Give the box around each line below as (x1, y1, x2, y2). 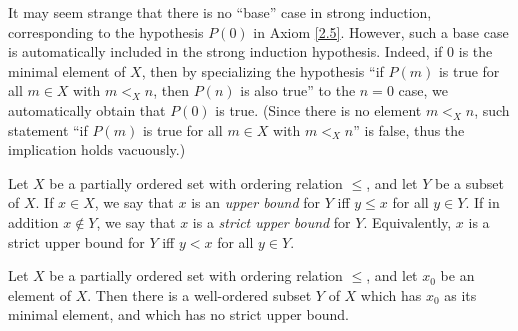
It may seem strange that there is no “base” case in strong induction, (8, 2, 432, 22)
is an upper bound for (191, 192, 321, 213)
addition (8, 211, 59, 232)
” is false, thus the (353, 119, 465, 140)
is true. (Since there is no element (215, 99, 422, 120)
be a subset (435, 172, 504, 193)
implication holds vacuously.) (8, 139, 186, 160)
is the (458, 41, 493, 62)
